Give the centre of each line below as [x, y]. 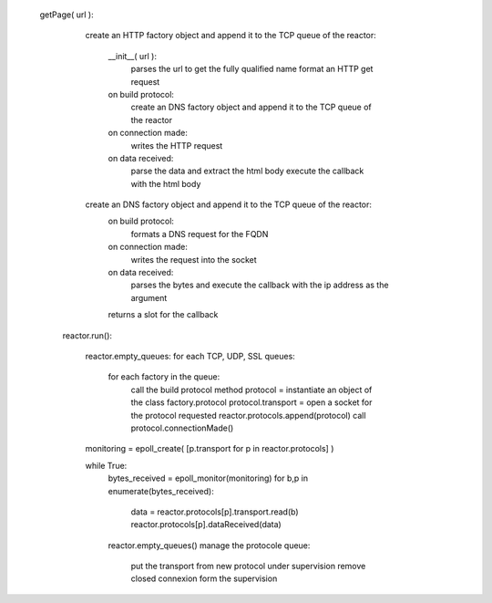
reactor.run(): [87, 335]
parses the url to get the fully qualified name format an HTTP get [252, 69]
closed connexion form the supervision [204, 578]
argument [149, 297]
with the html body [166, 183]
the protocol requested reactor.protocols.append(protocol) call [248, 415]
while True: [106, 465]
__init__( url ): [132, 56]
